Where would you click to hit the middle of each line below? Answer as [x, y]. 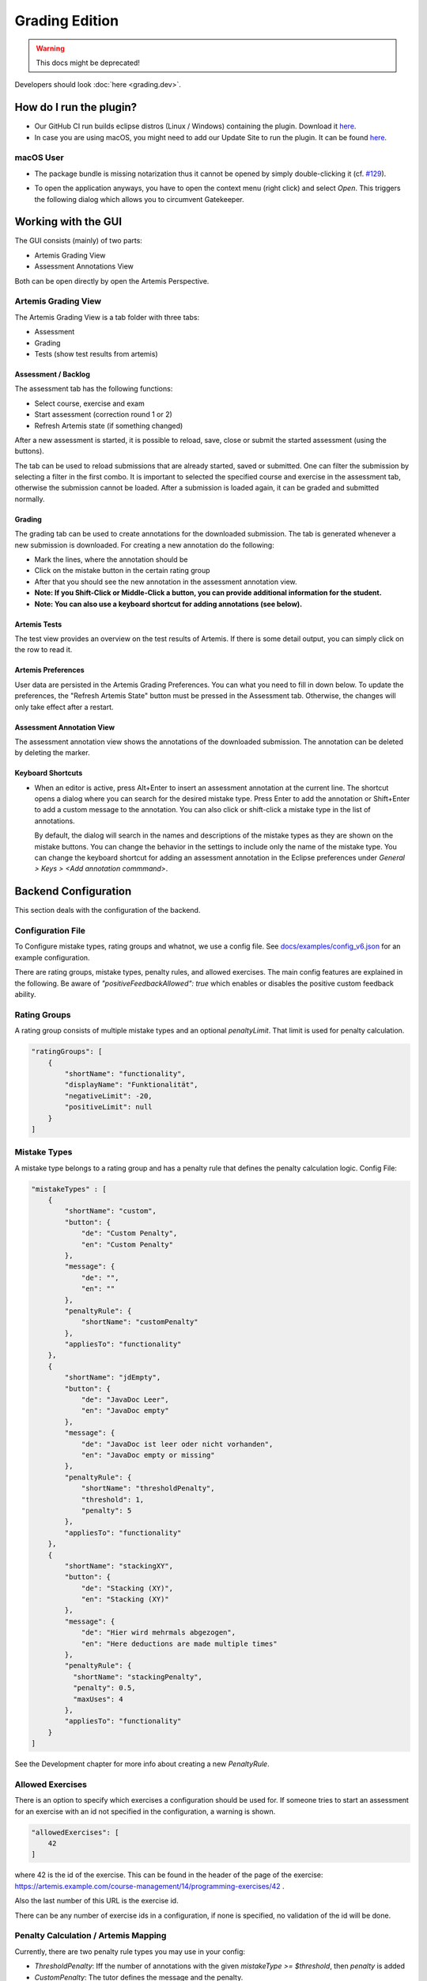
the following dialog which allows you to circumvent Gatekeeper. [139, 199]
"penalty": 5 [106, 1510]
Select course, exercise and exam [90, 403]
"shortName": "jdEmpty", [113, 1378]
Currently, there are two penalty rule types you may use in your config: [130, 1951]
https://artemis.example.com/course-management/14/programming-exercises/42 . [149, 1886]
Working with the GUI [68, 222]
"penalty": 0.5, [104, 1688]
